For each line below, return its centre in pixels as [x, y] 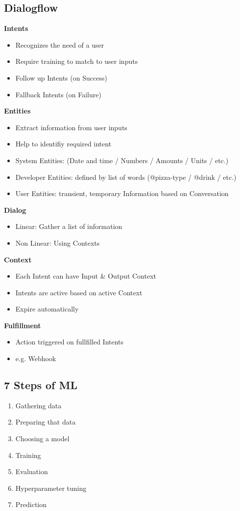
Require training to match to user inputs [77, 61]
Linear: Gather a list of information [69, 226]
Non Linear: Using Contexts [58, 242]
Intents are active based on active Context [79, 292]
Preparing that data [46, 422]
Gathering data [38, 405]
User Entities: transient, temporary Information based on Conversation [122, 193]
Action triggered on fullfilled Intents [70, 342]
